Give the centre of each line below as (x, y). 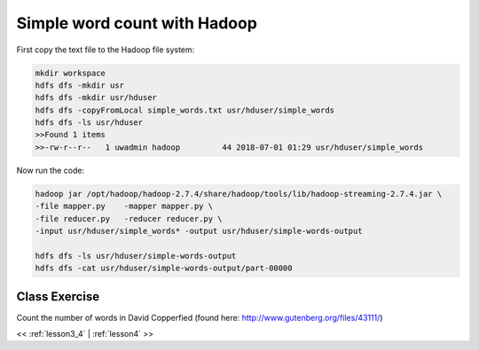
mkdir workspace (71, 73)
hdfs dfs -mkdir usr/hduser (96, 98)
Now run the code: (50, 170)
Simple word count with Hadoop (137, 23)
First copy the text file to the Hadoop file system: (106, 50)
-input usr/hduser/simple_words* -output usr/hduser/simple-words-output (199, 231)
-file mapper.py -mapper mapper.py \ (124, 206)
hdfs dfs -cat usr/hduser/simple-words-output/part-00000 (164, 268)
